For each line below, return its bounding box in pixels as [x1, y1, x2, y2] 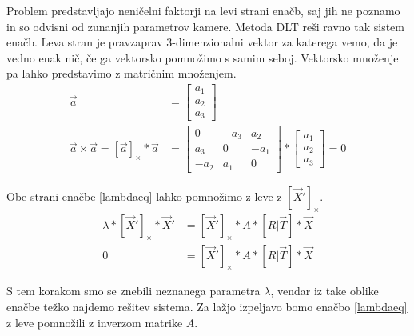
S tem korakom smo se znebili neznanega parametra [6, 282, 261, 299]
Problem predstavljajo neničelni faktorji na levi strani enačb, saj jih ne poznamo [6, 2, 400, 18]
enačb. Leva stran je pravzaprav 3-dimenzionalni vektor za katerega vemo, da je [6, 34, 398, 50]
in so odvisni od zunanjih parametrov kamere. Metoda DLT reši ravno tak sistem [6, 18, 404, 34]
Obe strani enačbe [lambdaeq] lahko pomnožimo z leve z [6, 187, 282, 204]
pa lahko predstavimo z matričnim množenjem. [6, 65, 237, 82]
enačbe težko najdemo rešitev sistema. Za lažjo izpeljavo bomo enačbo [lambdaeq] [6, 298, 408, 315]
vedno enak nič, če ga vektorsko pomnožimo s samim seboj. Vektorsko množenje [6, 49, 399, 66]
